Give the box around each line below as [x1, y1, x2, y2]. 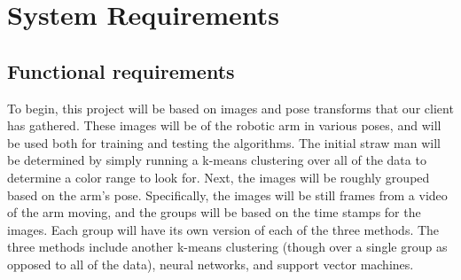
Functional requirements [7, 57, 235, 84]
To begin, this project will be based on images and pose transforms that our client [7, 98, 454, 117]
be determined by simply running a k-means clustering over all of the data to [7, 151, 426, 169]
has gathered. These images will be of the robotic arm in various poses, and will [7, 116, 441, 135]
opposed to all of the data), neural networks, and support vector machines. [7, 254, 414, 273]
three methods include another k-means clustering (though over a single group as [7, 237, 448, 256]
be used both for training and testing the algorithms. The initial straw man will [7, 133, 441, 152]
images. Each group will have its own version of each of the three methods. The [7, 220, 440, 238]
